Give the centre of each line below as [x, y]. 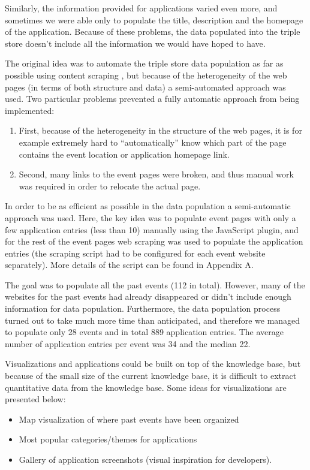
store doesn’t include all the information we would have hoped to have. [135, 43]
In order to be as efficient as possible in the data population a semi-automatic [148, 206]
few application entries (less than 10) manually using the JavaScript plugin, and [152, 229]
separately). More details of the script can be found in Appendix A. [129, 265]
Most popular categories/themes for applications [108, 439]
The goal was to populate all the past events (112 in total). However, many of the [155, 284]
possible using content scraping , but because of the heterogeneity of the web [146, 75]
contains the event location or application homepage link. [124, 154]
